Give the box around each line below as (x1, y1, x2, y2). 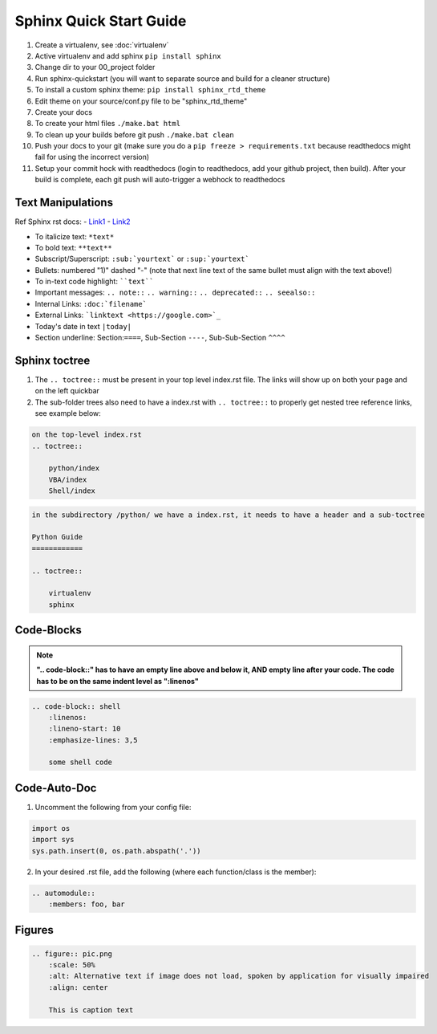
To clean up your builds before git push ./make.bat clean (34, 129, 234, 140)
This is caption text (48, 1005, 134, 1015)
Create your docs (34, 107, 92, 116)
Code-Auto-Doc (14, 781, 97, 795)
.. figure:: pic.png (31, 949, 112, 959)
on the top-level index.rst (31, 430, 142, 439)
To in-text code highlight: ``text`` (34, 277, 154, 287)
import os (31, 824, 71, 832)
